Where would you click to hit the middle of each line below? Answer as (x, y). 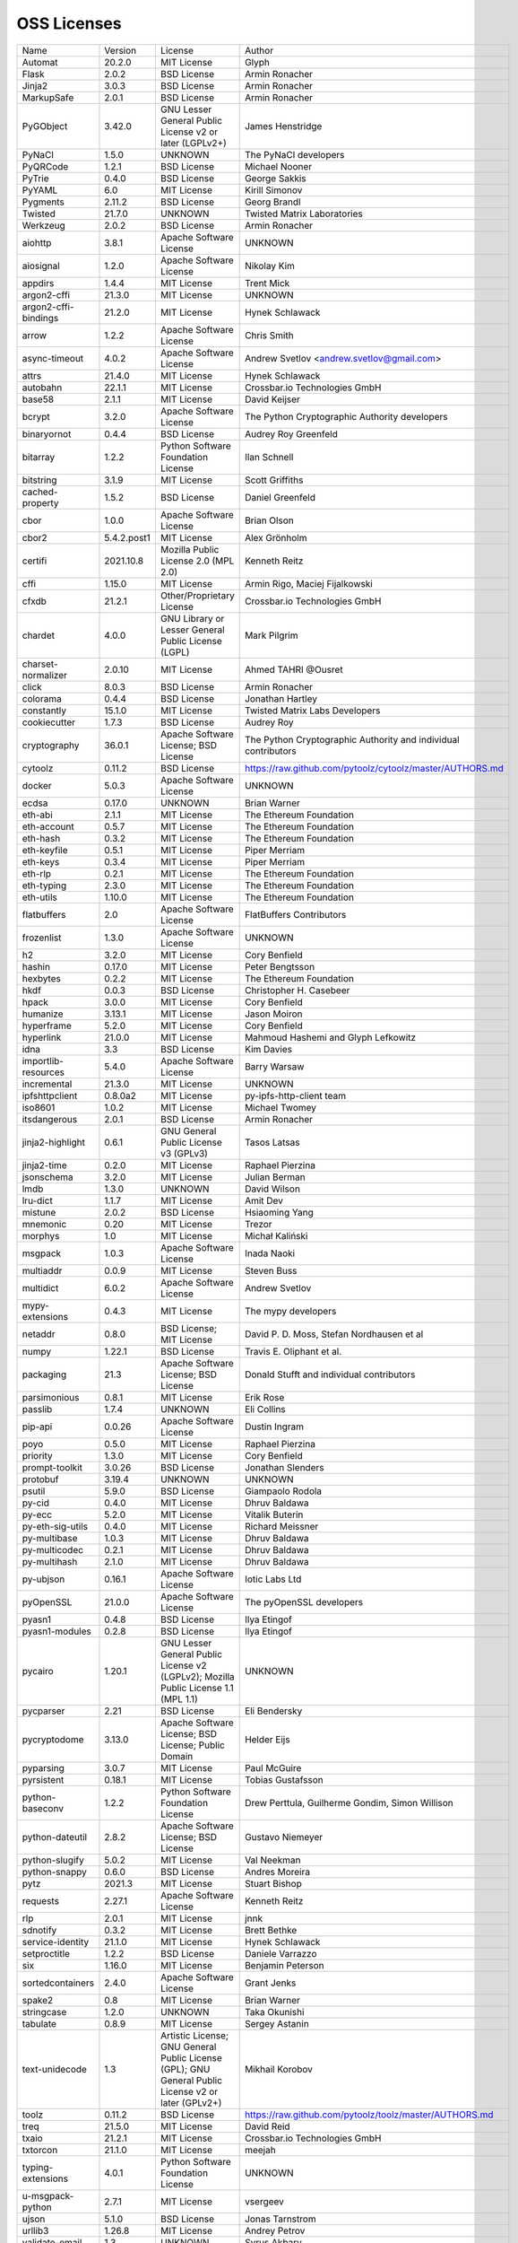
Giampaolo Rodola (284, 1491)
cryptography (51, 745)
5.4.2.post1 (128, 537)
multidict (40, 1287)
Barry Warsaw (275, 1066)
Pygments (43, 202)
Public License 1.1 (197, 1688)
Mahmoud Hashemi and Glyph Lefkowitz (331, 1037)
